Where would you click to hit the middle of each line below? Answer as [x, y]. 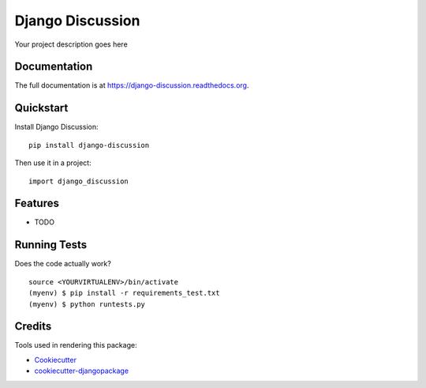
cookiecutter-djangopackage [82, 371]
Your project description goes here [71, 44]
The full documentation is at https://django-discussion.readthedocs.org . [132, 85]
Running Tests [50, 245]
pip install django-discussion [89, 145]
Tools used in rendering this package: [76, 345]
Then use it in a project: [53, 163]
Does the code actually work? [63, 264]
